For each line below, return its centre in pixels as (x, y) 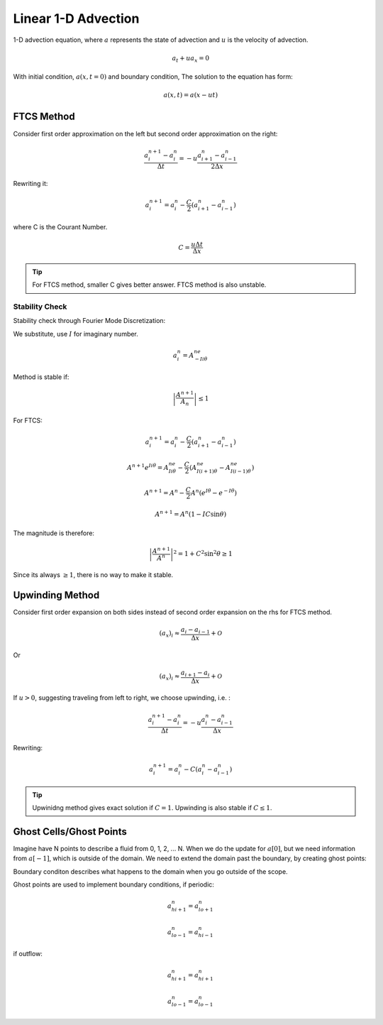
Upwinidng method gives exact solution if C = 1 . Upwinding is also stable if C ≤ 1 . (152, 807)
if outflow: (28, 954)
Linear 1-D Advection (76, 18)
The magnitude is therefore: (54, 533)
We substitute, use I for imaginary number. (76, 334)
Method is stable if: (41, 377)
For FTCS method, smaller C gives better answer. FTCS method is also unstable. (149, 285)
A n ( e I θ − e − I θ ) (214, 492)
